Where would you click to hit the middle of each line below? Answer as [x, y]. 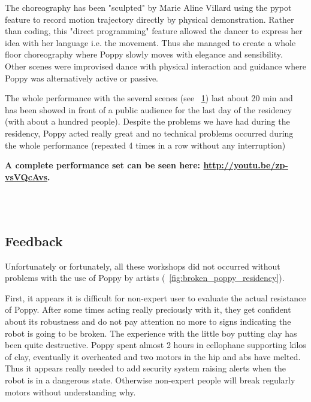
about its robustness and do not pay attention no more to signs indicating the [148, 321]
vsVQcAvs [26, 176]
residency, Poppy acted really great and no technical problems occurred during [149, 133]
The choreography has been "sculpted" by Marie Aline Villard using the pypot [148, 7]
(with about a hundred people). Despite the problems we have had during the [147, 121]
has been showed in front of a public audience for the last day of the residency [149, 109]
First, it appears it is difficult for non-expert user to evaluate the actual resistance [155, 297]
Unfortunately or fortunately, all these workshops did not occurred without [143, 266]
